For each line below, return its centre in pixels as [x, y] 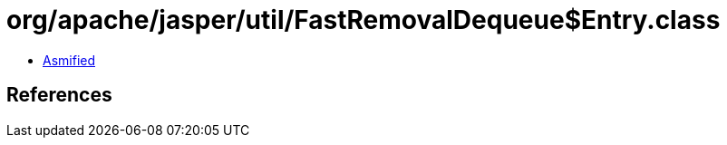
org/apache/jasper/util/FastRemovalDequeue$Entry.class [363, 20]
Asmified [69, 60]
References [59, 95]
